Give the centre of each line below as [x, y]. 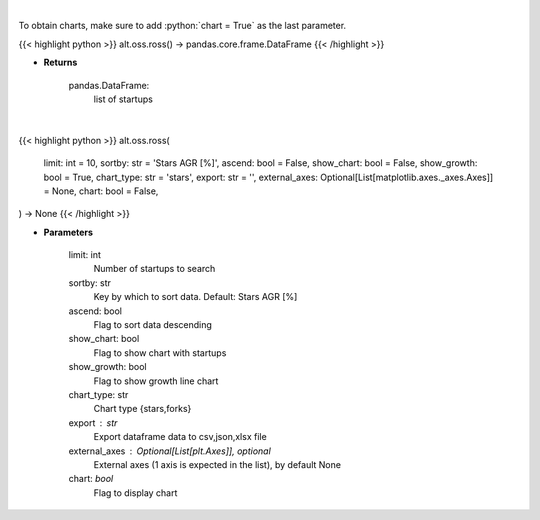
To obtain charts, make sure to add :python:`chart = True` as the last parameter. [182, 26]
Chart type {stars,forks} [142, 409]
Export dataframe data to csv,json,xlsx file [180, 437]
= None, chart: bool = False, [101, 191]
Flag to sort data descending [152, 325]
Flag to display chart [135, 492]
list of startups [123, 99]
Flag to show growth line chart [156, 381]
